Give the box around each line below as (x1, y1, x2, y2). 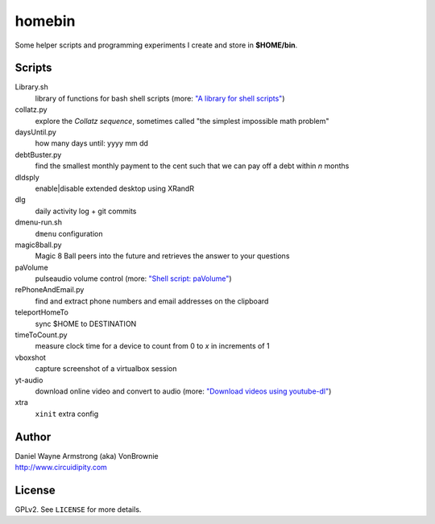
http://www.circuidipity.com (14, 463, 108, 472)
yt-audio (14, 375, 43, 385)
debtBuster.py (14, 150, 62, 159)
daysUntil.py (14, 127, 56, 137)
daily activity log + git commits (35, 206, 137, 216)
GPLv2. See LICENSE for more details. (14, 504, 142, 514)
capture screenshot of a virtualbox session (35, 364, 177, 373)
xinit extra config (35, 409, 99, 419)
